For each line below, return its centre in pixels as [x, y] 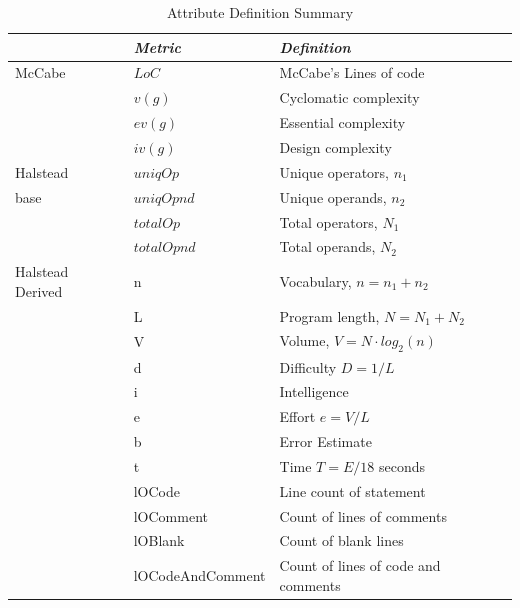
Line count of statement [352, 490]
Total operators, [328, 221]
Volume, [304, 340]
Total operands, [327, 246]
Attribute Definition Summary [260, 12]
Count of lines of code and [360, 565]
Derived [39, 290]
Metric [157, 46]
